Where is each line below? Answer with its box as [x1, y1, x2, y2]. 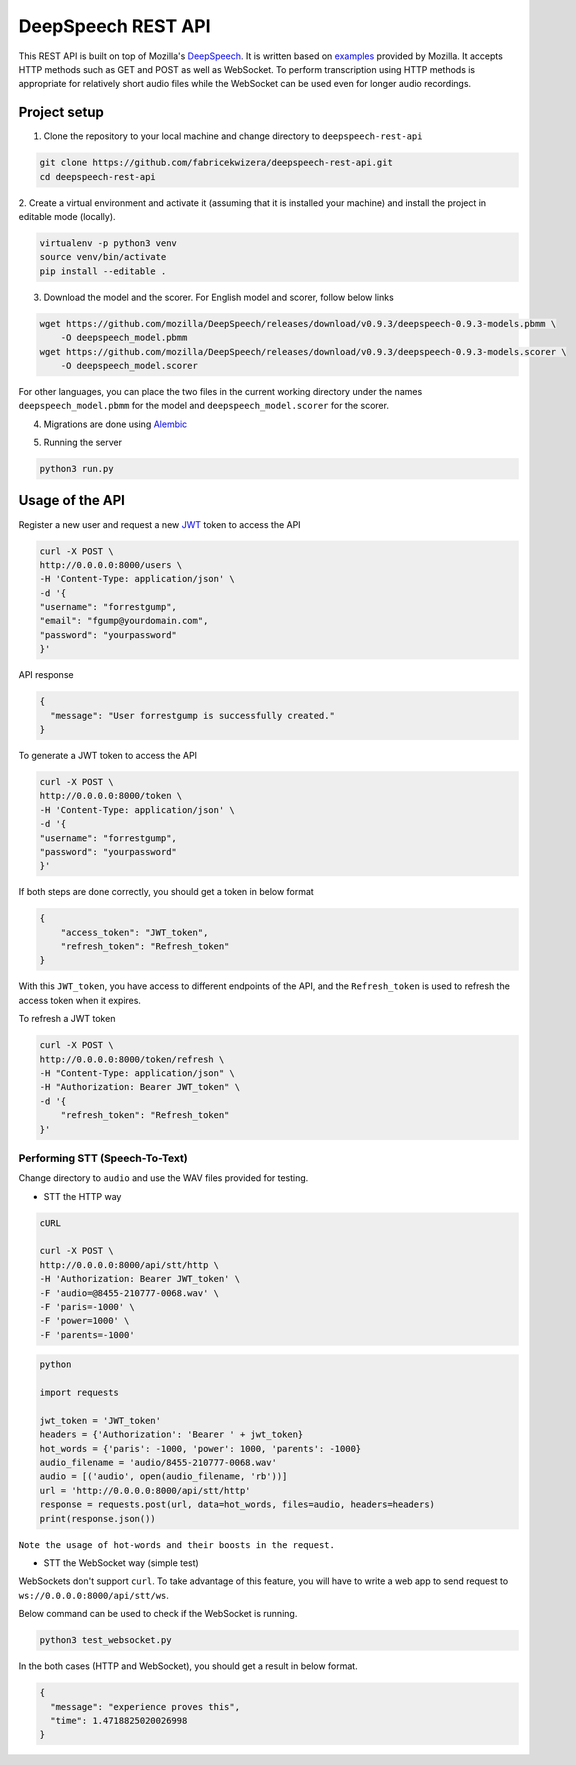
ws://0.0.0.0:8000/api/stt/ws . [18, 1589, 170, 1601]
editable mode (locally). [18, 210, 116, 222]
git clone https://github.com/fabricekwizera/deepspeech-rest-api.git [39, 157, 394, 169]
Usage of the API [18, 492, 125, 509]
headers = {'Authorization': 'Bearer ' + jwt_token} [39, 1429, 304, 1440]
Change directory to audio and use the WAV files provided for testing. [18, 1172, 309, 1184]
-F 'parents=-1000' [39, 1329, 135, 1340]
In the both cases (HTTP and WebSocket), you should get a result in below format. [18, 1660, 359, 1672]
